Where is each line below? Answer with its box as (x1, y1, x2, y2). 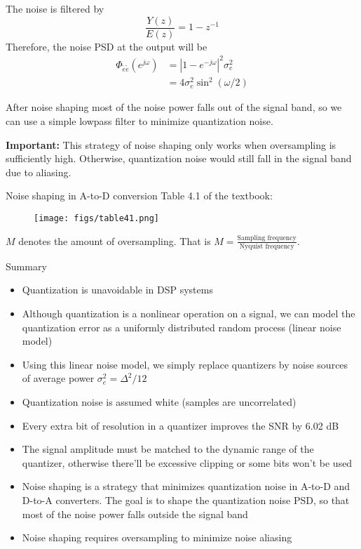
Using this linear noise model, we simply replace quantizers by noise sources (22, 357, 348, 371)
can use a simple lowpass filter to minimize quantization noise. (6, 113, 273, 128)
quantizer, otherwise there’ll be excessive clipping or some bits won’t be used (22, 455, 353, 470)
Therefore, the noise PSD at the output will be (6, 39, 207, 53)
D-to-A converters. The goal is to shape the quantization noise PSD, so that (22, 492, 350, 507)
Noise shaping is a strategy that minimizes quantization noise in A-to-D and (22, 479, 350, 494)
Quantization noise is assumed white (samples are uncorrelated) (22, 395, 297, 409)
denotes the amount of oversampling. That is (18, 233, 211, 248)
